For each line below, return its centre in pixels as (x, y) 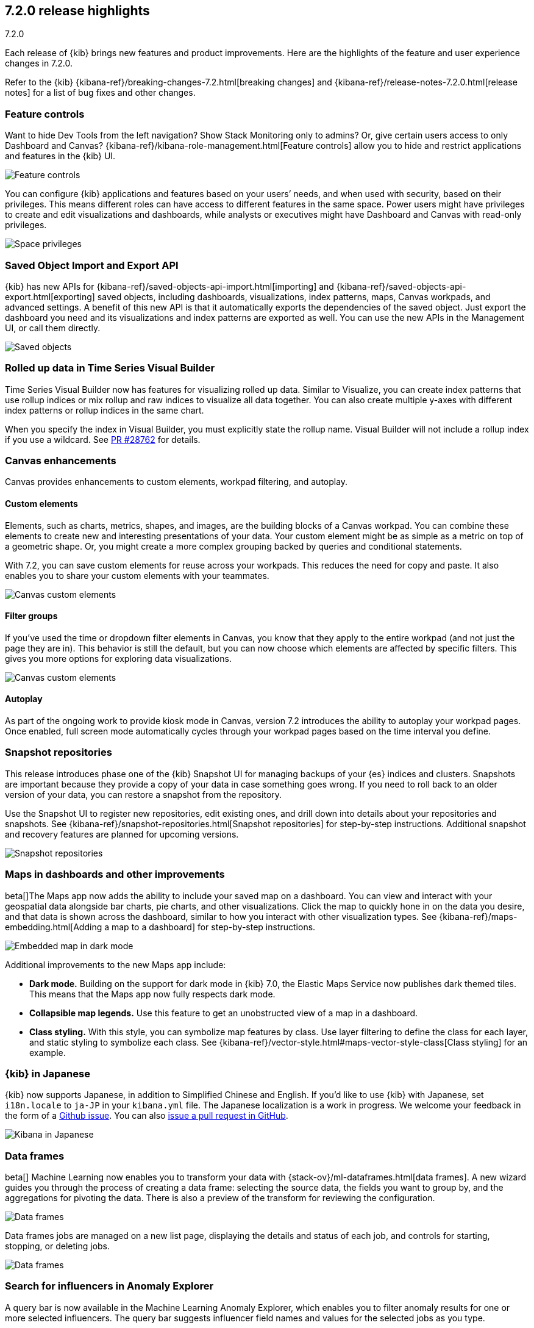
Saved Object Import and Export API (92, 265)
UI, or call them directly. (53, 328)
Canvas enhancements (61, 461)
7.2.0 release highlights (77, 11)
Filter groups (31, 616)
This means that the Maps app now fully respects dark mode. (152, 994)
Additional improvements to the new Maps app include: (116, 964)
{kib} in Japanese (48, 1073)
